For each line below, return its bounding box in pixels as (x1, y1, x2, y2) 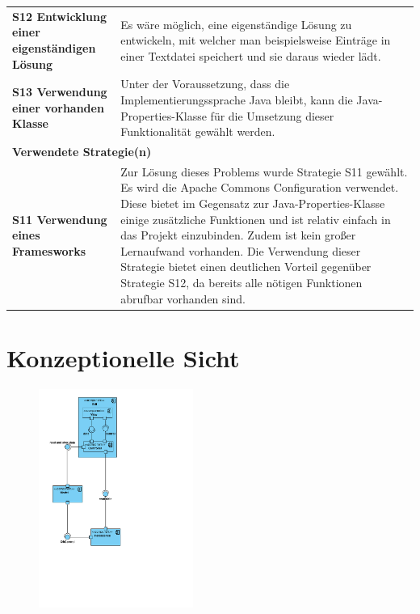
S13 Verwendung (12, 83, 107, 100)
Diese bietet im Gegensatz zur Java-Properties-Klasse (120, 195, 385, 212)
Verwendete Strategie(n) (12, 143, 152, 159)
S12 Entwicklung (12, 7, 107, 24)
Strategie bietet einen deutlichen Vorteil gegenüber (120, 258, 372, 275)
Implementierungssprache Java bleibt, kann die (120, 91, 353, 108)
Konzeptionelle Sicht (6, 341, 240, 374)
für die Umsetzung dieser (210, 107, 334, 124)
